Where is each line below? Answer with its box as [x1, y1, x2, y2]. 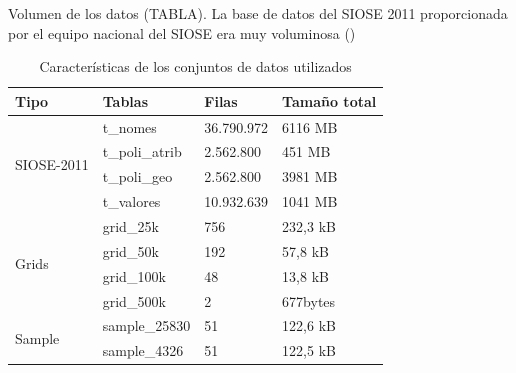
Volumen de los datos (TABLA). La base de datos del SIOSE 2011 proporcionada [8, 3, 508, 23]
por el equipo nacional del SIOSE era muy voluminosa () [8, 22, 356, 43]
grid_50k [102, 240, 159, 261]
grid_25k [102, 216, 159, 236]
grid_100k [102, 265, 166, 286]
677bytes [282, 290, 336, 311]
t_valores [102, 191, 161, 212]
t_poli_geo [102, 166, 173, 187]
